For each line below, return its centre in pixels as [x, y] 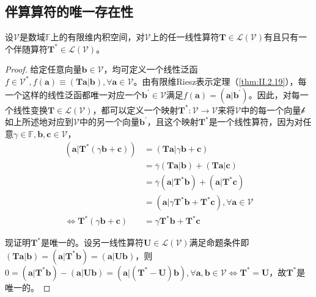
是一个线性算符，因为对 [256, 122]
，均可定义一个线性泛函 [151, 69]
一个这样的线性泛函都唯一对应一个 [73, 94]
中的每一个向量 [271, 109]
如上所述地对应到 [39, 122]
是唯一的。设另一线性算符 [92, 242]
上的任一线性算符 [185, 37]
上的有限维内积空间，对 [97, 37]
